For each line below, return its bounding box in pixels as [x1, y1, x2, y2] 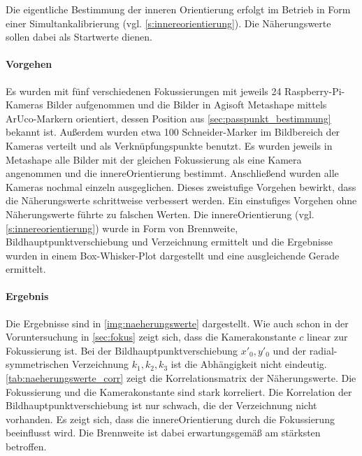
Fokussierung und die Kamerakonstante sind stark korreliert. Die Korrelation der [6, 384, 352, 399]
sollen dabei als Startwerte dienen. [6, 29, 152, 44]
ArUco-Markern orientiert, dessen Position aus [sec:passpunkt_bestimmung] [6, 111, 331, 125]
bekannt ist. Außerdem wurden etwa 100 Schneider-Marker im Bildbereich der [6, 124, 340, 139]
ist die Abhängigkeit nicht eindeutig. [171, 357, 327, 371]
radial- [309, 343, 338, 357]
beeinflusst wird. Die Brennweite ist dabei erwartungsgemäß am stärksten [6, 425, 321, 440]
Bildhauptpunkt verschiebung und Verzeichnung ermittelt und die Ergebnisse [6, 234, 333, 249]
